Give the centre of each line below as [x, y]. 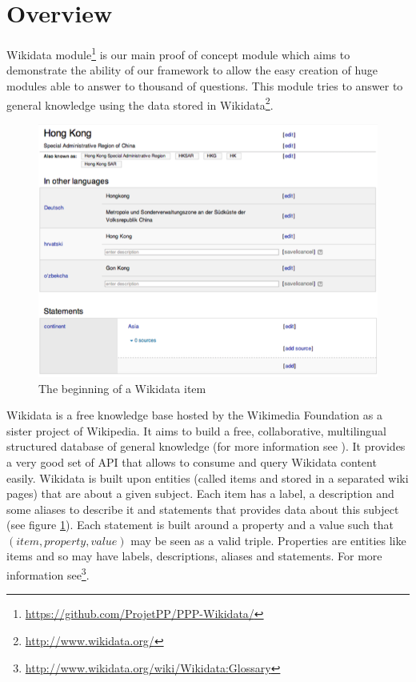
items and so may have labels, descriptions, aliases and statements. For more [194, 556]
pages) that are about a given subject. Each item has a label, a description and [200, 493]
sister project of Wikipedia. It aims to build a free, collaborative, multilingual [196, 430]
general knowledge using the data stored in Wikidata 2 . [140, 103]
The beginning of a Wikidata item [122, 388]
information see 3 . [48, 574]
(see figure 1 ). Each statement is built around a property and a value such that [200, 525]
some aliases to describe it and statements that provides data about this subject [203, 509]
